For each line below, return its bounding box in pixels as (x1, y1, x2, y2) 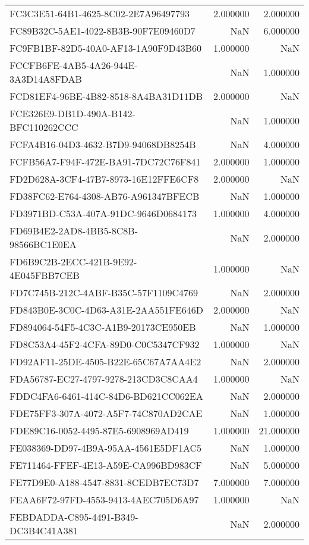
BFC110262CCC (10, 120, 78, 134)
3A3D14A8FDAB (10, 72, 82, 86)
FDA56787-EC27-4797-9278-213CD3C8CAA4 (10, 372, 198, 386)
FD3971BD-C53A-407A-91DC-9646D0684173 (10, 206, 197, 220)
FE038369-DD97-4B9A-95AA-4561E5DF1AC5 (10, 441, 202, 455)
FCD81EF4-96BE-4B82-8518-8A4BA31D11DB (10, 89, 203, 103)
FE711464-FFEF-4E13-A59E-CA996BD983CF (10, 458, 202, 472)
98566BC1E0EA (10, 237, 77, 251)
